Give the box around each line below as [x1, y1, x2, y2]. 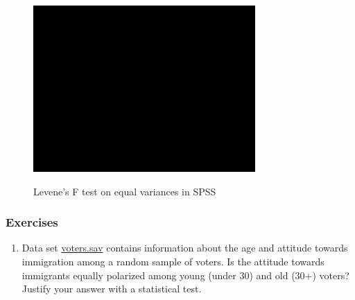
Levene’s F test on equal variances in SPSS [33, 184, 216, 198]
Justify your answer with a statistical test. [21, 281, 202, 296]
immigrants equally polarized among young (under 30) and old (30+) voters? [21, 267, 349, 282]
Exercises [6, 213, 58, 231]
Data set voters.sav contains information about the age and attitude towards [21, 240, 348, 255]
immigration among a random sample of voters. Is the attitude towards [21, 254, 324, 268]
